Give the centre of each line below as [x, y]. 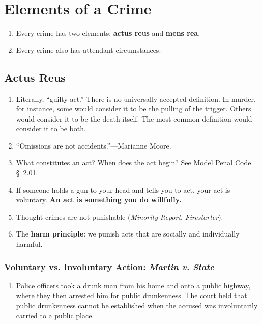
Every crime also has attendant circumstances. [89, 50]
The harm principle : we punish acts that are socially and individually [128, 234]
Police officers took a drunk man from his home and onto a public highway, [133, 285]
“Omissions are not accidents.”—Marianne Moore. [94, 145]
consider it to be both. [51, 128]
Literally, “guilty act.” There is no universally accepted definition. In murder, [136, 98]
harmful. [29, 244]
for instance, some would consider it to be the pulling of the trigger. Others [134, 109]
